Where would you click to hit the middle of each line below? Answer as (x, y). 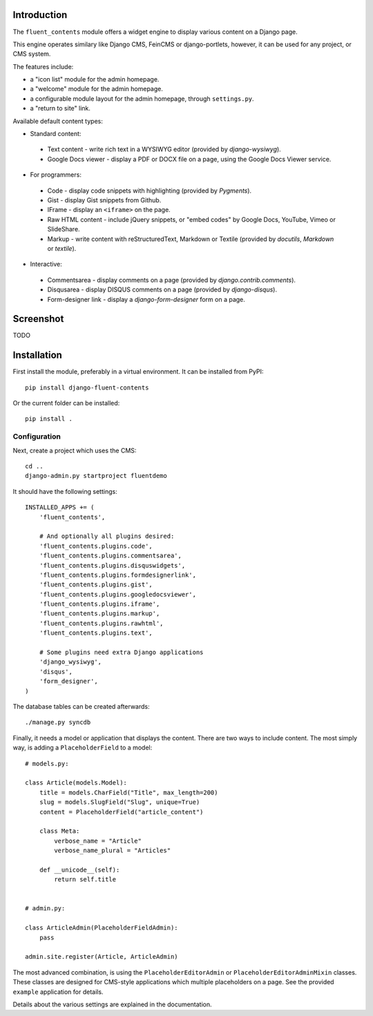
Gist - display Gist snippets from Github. (104, 200)
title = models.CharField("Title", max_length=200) (128, 792)
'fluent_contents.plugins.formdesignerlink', (118, 575)
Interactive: (46, 264)
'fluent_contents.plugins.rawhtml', (101, 623)
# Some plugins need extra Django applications (121, 652)
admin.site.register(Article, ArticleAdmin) (102, 957)
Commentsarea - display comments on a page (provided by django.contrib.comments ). (172, 280)
